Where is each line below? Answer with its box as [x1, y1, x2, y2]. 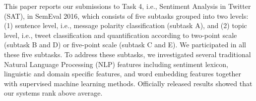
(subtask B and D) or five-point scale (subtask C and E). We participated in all [4, 39, 246, 50]
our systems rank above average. [4, 88, 103, 98]
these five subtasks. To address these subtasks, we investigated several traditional [4, 49, 251, 59]
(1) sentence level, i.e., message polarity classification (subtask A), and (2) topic [4, 20, 247, 31]
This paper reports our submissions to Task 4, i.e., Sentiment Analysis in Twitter [4, 1, 251, 11]
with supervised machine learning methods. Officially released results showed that [4, 78, 253, 88]
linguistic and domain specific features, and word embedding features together [4, 68, 242, 79]
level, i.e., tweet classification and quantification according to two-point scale [4, 30, 237, 40]
